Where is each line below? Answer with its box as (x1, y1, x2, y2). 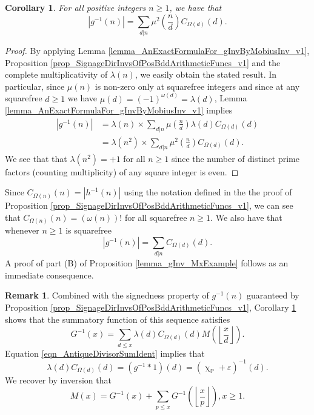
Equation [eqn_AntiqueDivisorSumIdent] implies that (5, 346, 205, 359)
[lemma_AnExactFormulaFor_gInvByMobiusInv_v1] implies (5, 104, 233, 116)
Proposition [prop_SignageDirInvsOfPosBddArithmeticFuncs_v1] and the (5, 56, 281, 69)
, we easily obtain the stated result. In (135, 68, 277, 81)
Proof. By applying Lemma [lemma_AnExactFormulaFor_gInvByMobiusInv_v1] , (5, 44, 310, 56)
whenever (5, 224, 39, 237)
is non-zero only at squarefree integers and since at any (95, 79, 300, 92)
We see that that (5, 152, 67, 164)
